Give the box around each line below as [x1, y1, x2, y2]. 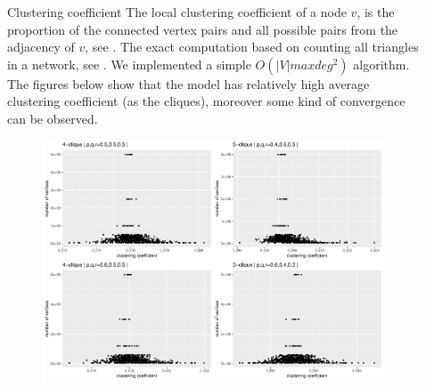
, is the [356, 3, 395, 20]
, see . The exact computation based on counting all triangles [85, 37, 419, 56]
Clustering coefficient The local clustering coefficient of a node [7, 3, 347, 20]
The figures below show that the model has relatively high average [7, 74, 370, 93]
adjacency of [7, 37, 75, 56]
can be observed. [7, 109, 98, 127]
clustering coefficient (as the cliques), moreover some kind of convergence [7, 92, 406, 110]
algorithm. [353, 54, 410, 73]
